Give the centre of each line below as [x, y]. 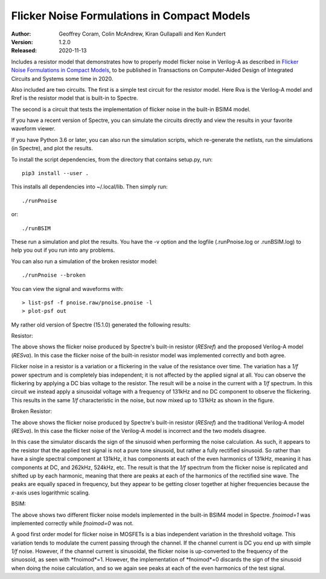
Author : [21, 34]
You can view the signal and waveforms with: [67, 289]
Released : [24, 51]
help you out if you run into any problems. [63, 250]
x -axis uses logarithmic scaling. [51, 493]
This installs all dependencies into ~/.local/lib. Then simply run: [90, 187]
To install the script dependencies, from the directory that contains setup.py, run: [112, 159]
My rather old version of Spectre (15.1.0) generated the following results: [101, 325]
